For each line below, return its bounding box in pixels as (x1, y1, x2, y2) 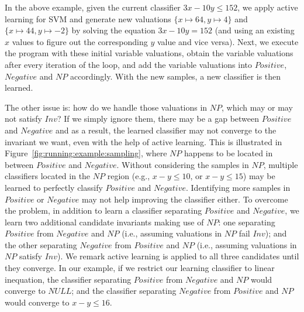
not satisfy (5, 112, 42, 125)
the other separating (5, 238, 77, 251)
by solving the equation (71, 24, 156, 36)
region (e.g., (107, 170, 150, 182)
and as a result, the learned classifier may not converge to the (56, 124, 277, 136)
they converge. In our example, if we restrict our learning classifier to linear (5, 262, 275, 274)
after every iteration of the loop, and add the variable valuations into (5, 58, 252, 70)
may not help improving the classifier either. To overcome (82, 193, 288, 205)
